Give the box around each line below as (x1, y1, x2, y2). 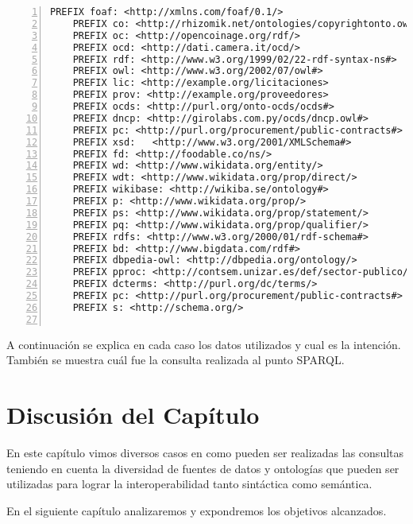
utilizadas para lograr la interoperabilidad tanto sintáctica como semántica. (6, 475, 372, 492)
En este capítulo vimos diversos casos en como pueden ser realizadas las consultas (6, 444, 404, 460)
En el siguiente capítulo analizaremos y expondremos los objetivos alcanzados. (6, 502, 387, 518)
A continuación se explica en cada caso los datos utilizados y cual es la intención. (6, 336, 401, 352)
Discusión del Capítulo (6, 398, 260, 430)
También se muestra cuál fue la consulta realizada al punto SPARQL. (6, 351, 345, 368)
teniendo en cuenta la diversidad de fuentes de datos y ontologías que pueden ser (6, 460, 399, 476)
